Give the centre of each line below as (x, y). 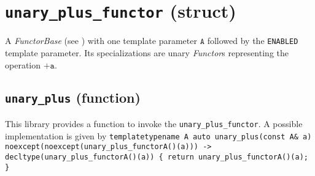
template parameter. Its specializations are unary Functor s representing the (147, 52)
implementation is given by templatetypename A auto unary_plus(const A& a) (158, 135)
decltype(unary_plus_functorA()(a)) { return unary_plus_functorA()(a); (157, 157)
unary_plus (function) (73, 97)
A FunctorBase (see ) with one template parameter (101, 41)
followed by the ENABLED (253, 41)
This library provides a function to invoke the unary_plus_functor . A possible (154, 123)
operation (23, 64)
